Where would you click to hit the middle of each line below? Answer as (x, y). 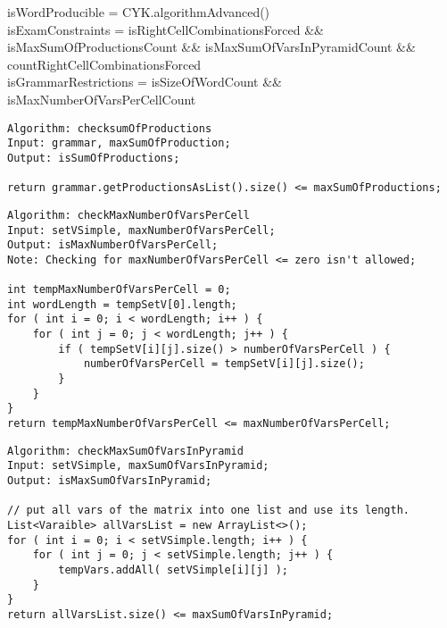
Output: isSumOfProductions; (94, 158)
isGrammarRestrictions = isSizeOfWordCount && (145, 82)
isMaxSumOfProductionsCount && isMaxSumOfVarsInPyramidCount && (211, 47)
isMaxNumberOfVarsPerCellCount (102, 99)
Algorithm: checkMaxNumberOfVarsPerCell (129, 215)
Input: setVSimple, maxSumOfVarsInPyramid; (138, 466)
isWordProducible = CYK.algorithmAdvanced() (139, 12)
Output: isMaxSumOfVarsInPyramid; (110, 481)
